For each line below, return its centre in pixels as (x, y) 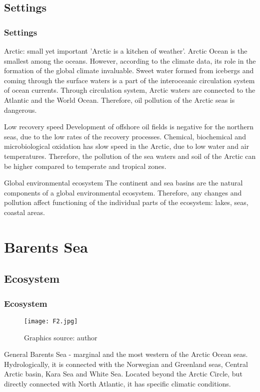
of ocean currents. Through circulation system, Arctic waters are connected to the (130, 90)
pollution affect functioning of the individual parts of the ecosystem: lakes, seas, (126, 202)
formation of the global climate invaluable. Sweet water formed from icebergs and (129, 70)
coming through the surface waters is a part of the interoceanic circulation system (129, 80)
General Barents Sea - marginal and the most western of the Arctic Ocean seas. (126, 354)
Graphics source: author (61, 337)
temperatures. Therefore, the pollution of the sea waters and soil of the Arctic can (130, 156)
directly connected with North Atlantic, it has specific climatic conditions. (117, 383)
